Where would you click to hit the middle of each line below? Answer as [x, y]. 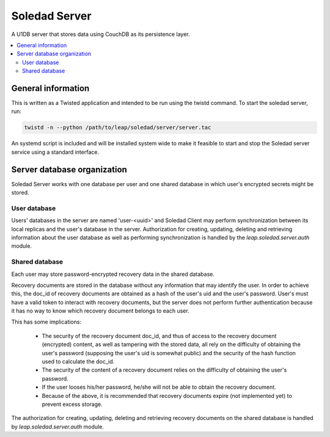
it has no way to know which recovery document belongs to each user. [100, 311]
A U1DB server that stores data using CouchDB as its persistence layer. [101, 34]
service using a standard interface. [55, 152]
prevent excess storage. [72, 404]
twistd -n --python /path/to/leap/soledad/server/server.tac [118, 128]
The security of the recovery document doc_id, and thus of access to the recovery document [159, 336]
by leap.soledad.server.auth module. [57, 427]
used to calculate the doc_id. [78, 362]
